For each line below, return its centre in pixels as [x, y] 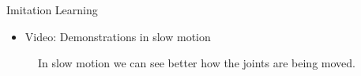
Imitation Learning [52, 9]
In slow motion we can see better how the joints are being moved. [197, 63]
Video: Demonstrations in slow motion [118, 36]
